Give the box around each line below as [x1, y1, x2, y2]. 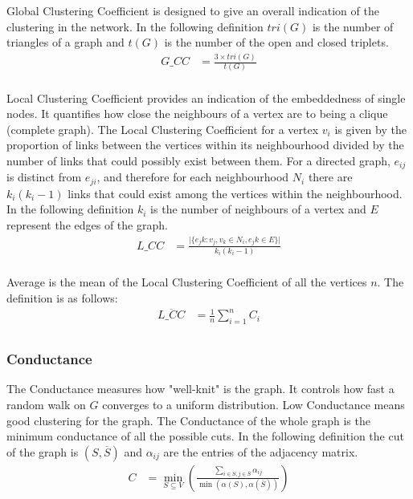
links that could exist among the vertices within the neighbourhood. [67, 185, 403, 201]
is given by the [334, 120, 407, 137]
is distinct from [6, 168, 82, 185]
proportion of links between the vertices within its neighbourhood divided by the [6, 136, 404, 153]
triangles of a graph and [6, 34, 125, 51]
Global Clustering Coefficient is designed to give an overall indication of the [6, 2, 379, 18]
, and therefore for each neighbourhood [96, 168, 289, 185]
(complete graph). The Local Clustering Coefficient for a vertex [6, 120, 319, 137]
